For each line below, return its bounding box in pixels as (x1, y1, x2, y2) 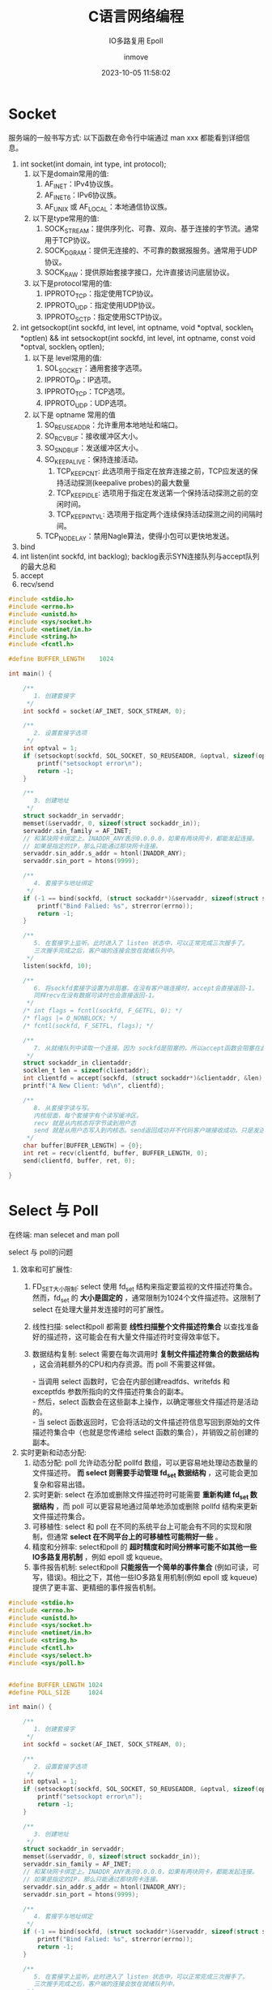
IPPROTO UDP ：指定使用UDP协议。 (44, 300, 159, 313)
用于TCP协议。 (44, 235, 95, 244)
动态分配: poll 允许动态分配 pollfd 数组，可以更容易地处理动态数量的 (32, 1458, 258, 1468)
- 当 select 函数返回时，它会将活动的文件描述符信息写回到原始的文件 (32, 1418, 261, 1427)
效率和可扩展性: (19, 1264, 73, 1274)
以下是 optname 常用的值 (32, 409, 116, 419)
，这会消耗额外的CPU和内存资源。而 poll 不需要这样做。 (32, 1359, 220, 1369)
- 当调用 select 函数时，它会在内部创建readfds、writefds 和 (32, 1377, 231, 1387)
